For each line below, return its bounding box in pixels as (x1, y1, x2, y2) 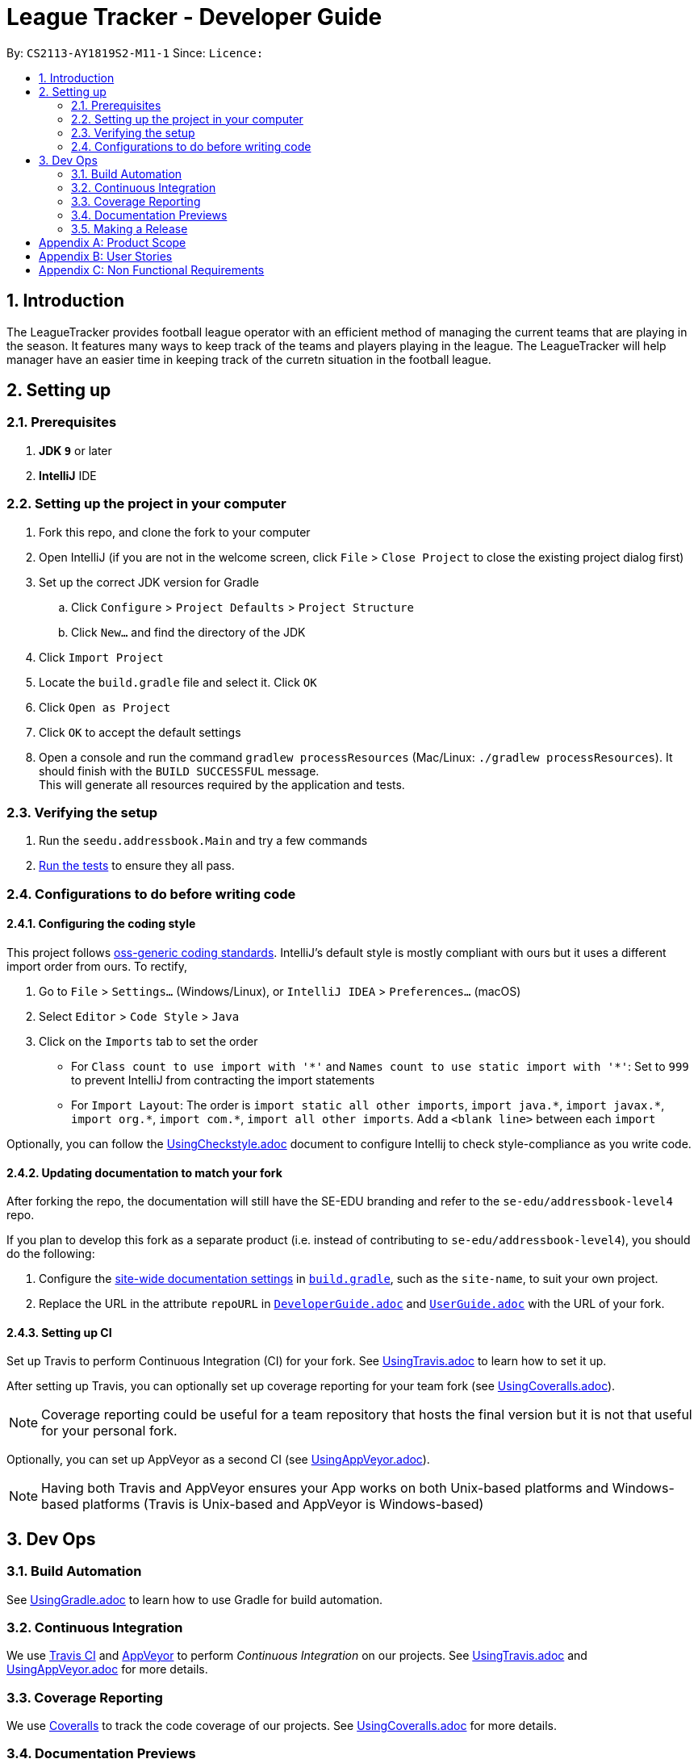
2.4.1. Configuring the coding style (6, 917, 196, 931)
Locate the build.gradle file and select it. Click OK (39, 675, 317, 689)
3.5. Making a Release (71, 221, 188, 236)
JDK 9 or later (39, 443, 112, 458)
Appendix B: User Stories (39, 249, 173, 263)
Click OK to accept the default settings (39, 725, 241, 739)
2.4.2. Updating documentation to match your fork (6, 1165, 282, 1180)
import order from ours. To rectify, (6, 959, 188, 973)
